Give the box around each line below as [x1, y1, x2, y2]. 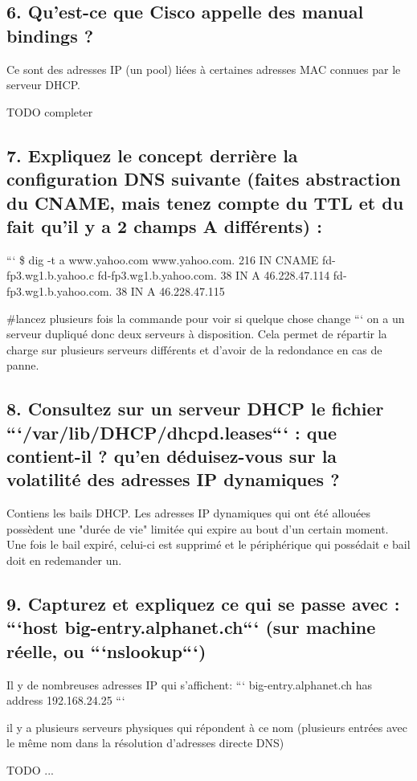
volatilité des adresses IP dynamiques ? [6, 467, 340, 492]
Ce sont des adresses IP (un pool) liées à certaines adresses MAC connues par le [6, 60, 401, 77]
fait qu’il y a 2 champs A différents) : [6, 213, 322, 238]
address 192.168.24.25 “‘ [6, 692, 125, 709]
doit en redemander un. [6, 552, 122, 569]
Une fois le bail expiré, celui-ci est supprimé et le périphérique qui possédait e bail [6, 536, 411, 553]
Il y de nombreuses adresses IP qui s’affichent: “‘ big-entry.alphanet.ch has [6, 676, 373, 693]
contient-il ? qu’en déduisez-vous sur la [6, 444, 337, 468]
